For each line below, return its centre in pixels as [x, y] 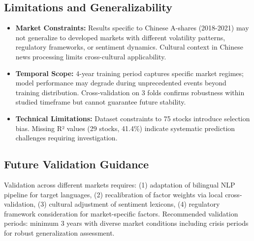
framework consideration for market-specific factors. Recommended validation [121, 213]
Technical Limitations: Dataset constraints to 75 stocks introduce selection [133, 118]
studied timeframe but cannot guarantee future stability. [101, 102]
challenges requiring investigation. [66, 138]
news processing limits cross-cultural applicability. [91, 56]
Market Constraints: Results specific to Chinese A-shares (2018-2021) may [132, 28]
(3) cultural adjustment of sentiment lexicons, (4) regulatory [129, 204]
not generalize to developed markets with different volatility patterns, [120, 37]
